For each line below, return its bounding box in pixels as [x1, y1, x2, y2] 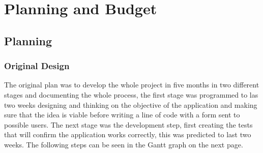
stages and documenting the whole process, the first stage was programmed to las [4, 89, 258, 100]
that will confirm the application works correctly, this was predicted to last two [4, 129, 251, 140]
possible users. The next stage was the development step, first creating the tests [4, 119, 253, 130]
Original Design [4, 59, 70, 72]
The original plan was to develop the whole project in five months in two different [4, 79, 259, 90]
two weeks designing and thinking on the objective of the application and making [4, 99, 257, 110]
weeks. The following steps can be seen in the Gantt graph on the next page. [4, 139, 243, 149]
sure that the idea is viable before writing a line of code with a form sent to [4, 109, 240, 120]
